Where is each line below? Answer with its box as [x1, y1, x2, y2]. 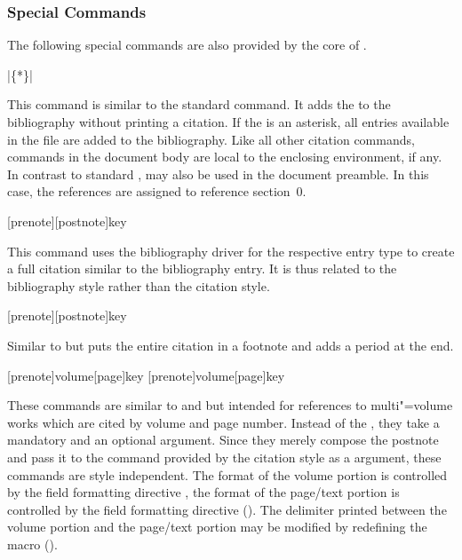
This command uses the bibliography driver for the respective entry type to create [7, 241, 455, 260]
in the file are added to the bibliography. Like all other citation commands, [7, 130, 415, 148]
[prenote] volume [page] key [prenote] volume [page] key [7, 366, 285, 384]
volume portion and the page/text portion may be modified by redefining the [7, 517, 427, 536]
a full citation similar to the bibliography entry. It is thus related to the [7, 259, 397, 278]
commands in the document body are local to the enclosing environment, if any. [7, 147, 442, 166]
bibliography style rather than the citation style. [7, 276, 270, 295]
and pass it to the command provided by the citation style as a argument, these [7, 447, 442, 466]
